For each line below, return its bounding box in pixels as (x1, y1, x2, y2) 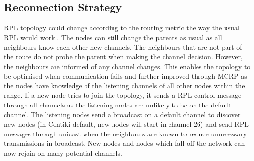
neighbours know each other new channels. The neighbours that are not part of (4, 42, 242, 52)
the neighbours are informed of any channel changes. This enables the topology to (4, 61, 251, 71)
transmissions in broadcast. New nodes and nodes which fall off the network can (4, 138, 245, 148)
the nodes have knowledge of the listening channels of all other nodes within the (4, 80, 245, 90)
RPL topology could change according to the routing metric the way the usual (4, 23, 240, 33)
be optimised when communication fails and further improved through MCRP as (4, 71, 247, 81)
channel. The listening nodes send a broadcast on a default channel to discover (4, 109, 241, 119)
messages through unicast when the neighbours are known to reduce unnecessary (4, 128, 247, 138)
